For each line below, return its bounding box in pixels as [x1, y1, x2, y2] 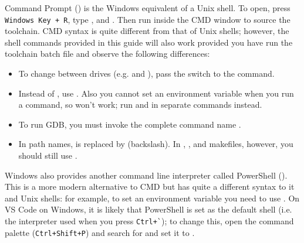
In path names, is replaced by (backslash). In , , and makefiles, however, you [18, 138, 293, 150]
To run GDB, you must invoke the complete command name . [18, 118, 241, 130]
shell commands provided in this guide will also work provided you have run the [5, 36, 293, 48]
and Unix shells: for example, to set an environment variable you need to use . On [5, 191, 300, 204]
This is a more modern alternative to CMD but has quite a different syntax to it [5, 180, 295, 193]
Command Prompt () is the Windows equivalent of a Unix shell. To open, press [5, 2, 291, 13]
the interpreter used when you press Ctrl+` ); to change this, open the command [5, 214, 294, 227]
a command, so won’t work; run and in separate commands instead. [18, 98, 262, 111]
